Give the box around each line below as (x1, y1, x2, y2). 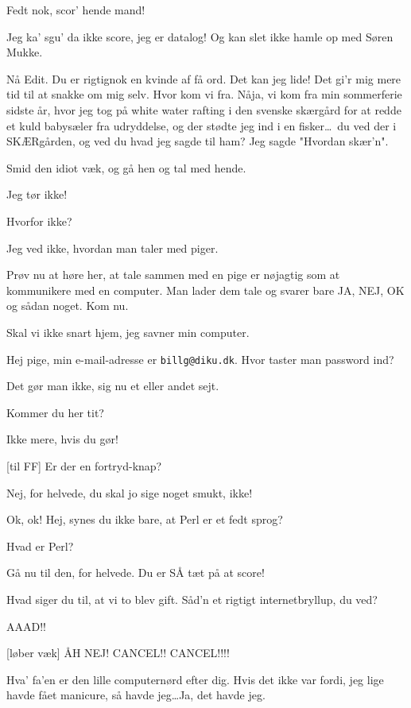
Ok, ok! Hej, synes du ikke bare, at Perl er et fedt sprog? (6, 511, 283, 528)
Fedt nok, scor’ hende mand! (6, 2, 145, 17)
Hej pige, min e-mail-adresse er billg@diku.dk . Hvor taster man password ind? (6, 350, 394, 367)
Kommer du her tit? (6, 404, 104, 420)
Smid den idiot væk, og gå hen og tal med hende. (6, 159, 246, 176)
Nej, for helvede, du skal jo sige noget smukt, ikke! (6, 484, 253, 501)
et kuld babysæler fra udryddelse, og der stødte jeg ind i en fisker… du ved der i (6, 117, 397, 133)
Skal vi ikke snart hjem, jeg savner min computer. (6, 323, 250, 340)
